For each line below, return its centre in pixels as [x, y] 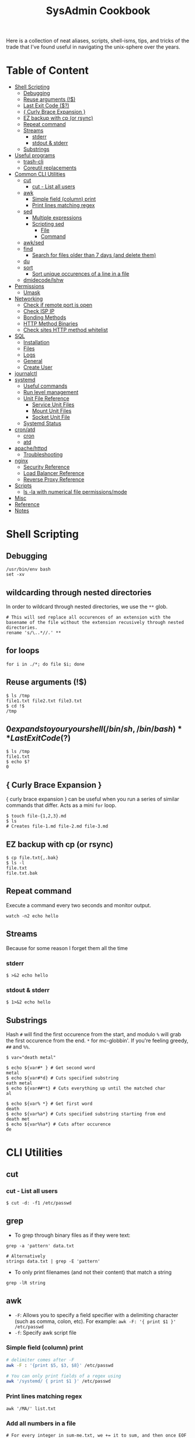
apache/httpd [31, 448]
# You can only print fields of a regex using [64, 1376]
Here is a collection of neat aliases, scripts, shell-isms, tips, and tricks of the [98, 41]
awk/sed [34, 243]
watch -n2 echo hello [32, 916]
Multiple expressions [57, 218]
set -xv [15, 575]
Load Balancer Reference [54, 473]
